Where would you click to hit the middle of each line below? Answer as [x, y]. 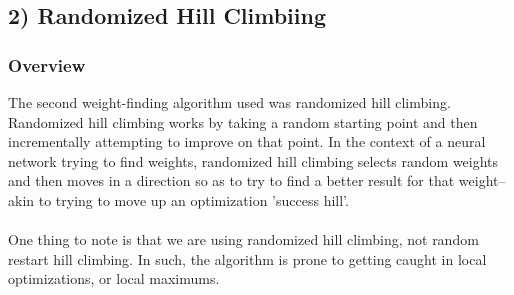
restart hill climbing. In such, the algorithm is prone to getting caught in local [247, 258]
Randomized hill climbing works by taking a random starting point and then [243, 121]
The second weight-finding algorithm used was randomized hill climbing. [229, 102]
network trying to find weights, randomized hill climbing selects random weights [253, 160]
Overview [47, 64]
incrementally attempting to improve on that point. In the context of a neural [247, 141]
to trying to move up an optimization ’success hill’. [193, 199]
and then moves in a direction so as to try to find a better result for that [231, 180]
